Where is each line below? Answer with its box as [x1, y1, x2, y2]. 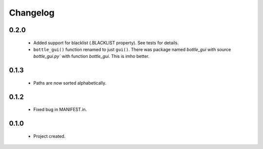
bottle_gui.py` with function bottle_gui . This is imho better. [33, 54, 150, 59]
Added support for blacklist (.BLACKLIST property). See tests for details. [33, 39, 179, 46]
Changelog [9, 7, 55, 18]
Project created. [33, 133, 66, 139]
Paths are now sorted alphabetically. [33, 80, 107, 86]
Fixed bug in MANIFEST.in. [33, 107, 87, 112]
